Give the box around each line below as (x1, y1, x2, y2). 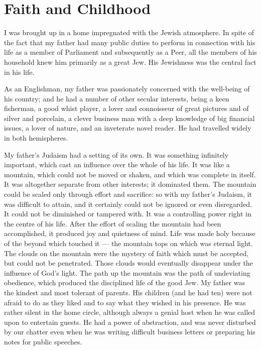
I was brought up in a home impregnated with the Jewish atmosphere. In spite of (4, 27, 254, 38)
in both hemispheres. (4, 133, 68, 143)
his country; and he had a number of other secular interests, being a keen (4, 93, 229, 103)
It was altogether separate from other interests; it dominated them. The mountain (4, 179, 256, 189)
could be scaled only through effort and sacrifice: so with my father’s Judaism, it (4, 189, 252, 199)
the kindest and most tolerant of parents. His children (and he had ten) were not (4, 287, 252, 297)
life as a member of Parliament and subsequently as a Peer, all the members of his (4, 47, 257, 57)
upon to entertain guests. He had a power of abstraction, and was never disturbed (4, 316, 256, 327)
